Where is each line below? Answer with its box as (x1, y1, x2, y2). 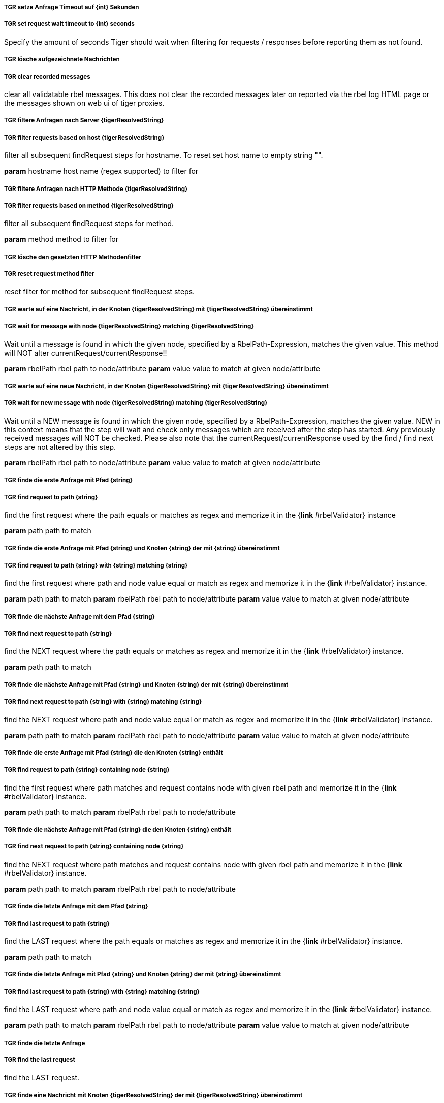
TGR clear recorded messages (4, 73, 90, 80)
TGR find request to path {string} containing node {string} (4, 766, 170, 774)
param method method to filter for (4, 235, 119, 244)
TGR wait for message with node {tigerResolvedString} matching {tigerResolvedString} (4, 323, 254, 330)
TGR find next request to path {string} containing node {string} (4, 843, 184, 850)
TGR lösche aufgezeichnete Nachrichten (4, 56, 120, 64)
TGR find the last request (4, 1056, 75, 1063)
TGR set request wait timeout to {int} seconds (4, 20, 135, 28)
